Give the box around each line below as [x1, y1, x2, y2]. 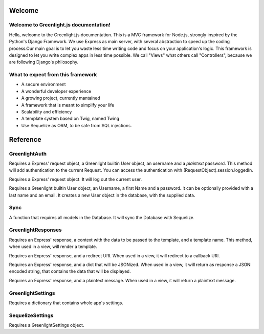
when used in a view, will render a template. [9, 244, 97, 249]
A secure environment [21, 81, 66, 88]
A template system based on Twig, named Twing [21, 115, 120, 122]
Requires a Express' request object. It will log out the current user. [9, 176, 142, 182]
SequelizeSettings [9, 312, 54, 319]
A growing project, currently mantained [21, 95, 100, 101]
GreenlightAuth [9, 150, 47, 157]
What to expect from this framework [9, 71, 97, 78]
